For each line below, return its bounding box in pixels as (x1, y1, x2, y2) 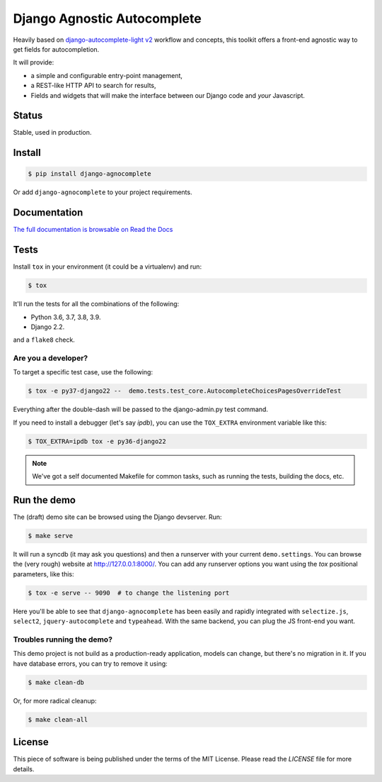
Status (13, 110, 43, 122)
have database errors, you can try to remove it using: (13, 659, 168, 668)
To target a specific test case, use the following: (13, 368, 154, 376)
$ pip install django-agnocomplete (28, 170, 151, 178)
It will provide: (13, 58, 54, 67)
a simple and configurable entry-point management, (30, 71, 183, 79)
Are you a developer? (13, 353, 88, 363)
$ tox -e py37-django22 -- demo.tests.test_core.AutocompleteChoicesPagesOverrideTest (28, 387, 342, 395)
